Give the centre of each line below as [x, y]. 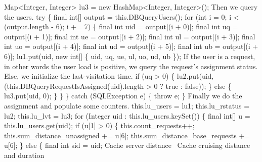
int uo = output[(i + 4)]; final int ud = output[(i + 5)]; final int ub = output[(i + [131, 46]
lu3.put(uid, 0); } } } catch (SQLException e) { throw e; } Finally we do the [123, 96]
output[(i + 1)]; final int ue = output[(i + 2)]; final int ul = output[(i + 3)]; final [130, 36]
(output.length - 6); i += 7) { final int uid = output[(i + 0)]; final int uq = [121, 26]
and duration [24, 155]
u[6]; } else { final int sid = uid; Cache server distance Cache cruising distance [127, 145]
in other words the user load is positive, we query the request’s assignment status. [131, 66]
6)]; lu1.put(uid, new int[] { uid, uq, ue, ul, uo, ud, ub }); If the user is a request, [130, 56]
